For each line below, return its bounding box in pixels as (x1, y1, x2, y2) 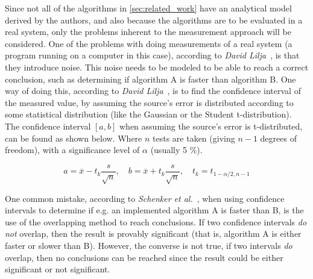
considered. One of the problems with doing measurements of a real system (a (5, 37, 292, 49)
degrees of (260, 131, 297, 144)
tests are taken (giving (153, 131, 235, 144)
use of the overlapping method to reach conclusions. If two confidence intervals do (5, 215, 307, 228)
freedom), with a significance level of (5, 143, 140, 156)
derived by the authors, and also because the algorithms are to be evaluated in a (5, 13, 303, 26)
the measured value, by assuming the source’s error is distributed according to (5, 96, 294, 108)
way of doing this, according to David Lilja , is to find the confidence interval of (5, 84, 301, 97)
